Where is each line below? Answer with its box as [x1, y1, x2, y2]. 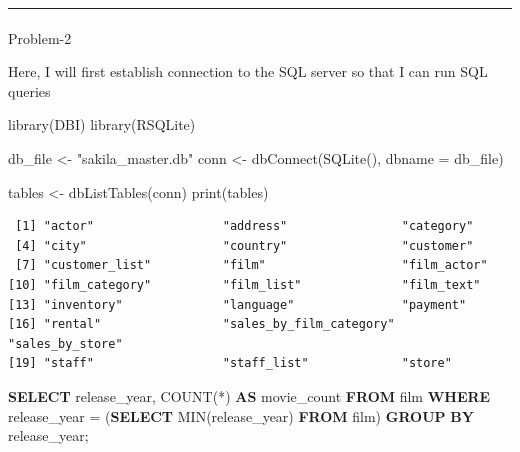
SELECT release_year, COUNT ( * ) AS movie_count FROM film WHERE [8, 385, 491, 406]
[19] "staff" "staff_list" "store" [8, 356, 452, 371]
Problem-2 [8, 27, 72, 48]
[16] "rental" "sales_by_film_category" [8, 317, 395, 332]
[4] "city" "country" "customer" [15, 238, 474, 253]
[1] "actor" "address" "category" [15, 219, 474, 234]
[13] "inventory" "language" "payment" [8, 297, 467, 312]
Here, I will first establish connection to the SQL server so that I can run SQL [8, 61, 488, 82]
